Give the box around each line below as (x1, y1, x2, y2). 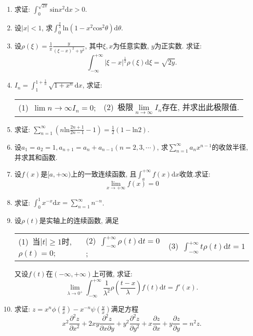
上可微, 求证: (92, 269, 133, 279)
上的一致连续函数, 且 (71, 168, 137, 179)
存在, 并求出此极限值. (162, 101, 239, 113)
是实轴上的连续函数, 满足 (39, 215, 119, 225)
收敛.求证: (179, 168, 211, 179)
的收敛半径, (211, 141, 248, 152)
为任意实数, (112, 40, 149, 50)
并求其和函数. (14, 152, 58, 162)
